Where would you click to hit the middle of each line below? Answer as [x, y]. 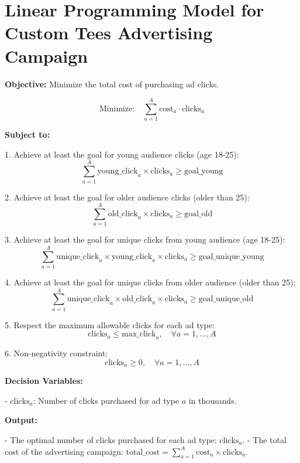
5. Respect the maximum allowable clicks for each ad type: [110, 324]
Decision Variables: [44, 381]
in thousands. [213, 400]
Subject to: [27, 135]
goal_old [198, 214]
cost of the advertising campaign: [64, 451]
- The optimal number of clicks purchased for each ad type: [111, 439]
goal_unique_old [226, 299]
